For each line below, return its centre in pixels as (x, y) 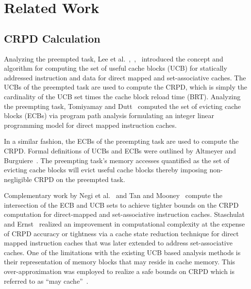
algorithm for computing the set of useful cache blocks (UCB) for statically (116, 68)
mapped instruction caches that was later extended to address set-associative (118, 243)
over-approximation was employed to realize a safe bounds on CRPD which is (119, 271)
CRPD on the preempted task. (80, 179)
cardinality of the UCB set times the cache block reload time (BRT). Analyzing (122, 96)
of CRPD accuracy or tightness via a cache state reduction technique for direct (121, 233)
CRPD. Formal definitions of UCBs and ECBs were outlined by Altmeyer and (120, 150)
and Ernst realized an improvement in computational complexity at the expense (125, 224)
